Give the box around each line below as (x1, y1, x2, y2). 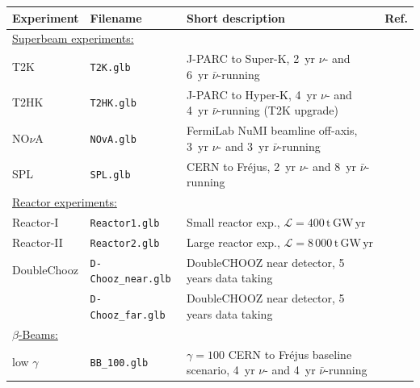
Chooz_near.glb (90, 273, 171, 286)
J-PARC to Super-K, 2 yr (187, 50, 316, 67)
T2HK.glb (90, 98, 136, 110)
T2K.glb (90, 61, 131, 73)
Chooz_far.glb (90, 309, 166, 321)
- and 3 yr (217, 137, 269, 154)
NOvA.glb (90, 133, 136, 145)
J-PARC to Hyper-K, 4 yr (187, 86, 317, 102)
